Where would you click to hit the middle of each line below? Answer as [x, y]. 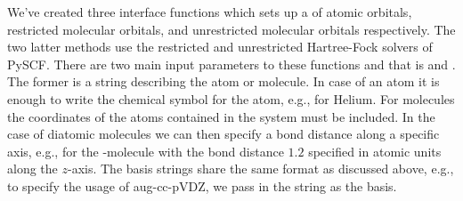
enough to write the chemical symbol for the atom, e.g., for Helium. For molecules [231, 98]
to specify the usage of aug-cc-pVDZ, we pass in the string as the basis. [202, 185]
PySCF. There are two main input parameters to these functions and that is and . [231, 64]
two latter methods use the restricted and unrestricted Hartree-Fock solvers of [220, 47]
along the [32, 169]
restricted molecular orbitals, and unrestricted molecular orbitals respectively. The [231, 29]
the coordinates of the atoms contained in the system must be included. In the [221, 116]
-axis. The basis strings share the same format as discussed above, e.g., [260, 169]
